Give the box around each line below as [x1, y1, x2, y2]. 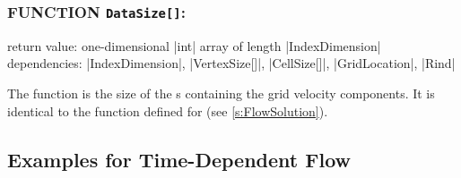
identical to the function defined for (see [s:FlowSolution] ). [7, 101, 328, 120]
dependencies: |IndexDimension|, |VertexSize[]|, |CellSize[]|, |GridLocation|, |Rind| [7, 54, 456, 72]
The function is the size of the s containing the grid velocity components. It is [7, 83, 435, 102]
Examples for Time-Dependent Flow [7, 145, 351, 173]
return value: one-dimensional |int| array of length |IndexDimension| [7, 36, 381, 55]
